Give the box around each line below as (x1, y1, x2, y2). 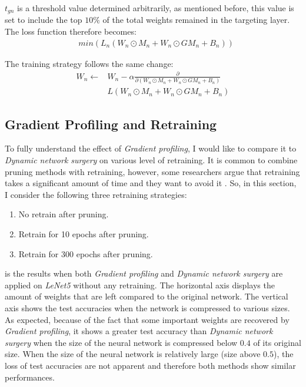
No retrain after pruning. (18, 208, 109, 220)
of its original (253, 336, 301, 348)
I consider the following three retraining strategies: (5, 188, 187, 200)
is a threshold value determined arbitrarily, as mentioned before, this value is (17, 2, 294, 14)
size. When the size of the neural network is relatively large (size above (5, 348, 261, 360)
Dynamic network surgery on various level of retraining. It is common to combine (5, 154, 298, 166)
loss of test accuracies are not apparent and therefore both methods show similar (5, 359, 296, 371)
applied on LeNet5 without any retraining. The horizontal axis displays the (5, 278, 275, 291)
